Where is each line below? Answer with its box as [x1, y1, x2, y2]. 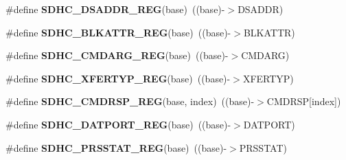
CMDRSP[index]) [266, 94, 341, 108]
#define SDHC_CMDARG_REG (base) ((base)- [5, 48, 229, 62]
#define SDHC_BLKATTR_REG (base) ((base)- [5, 25, 231, 39]
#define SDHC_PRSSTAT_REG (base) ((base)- [5, 140, 227, 155]
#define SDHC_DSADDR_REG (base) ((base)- [5, 2, 225, 16]
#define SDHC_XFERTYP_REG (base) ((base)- [5, 71, 231, 85]
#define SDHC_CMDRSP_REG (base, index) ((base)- [5, 94, 255, 108]
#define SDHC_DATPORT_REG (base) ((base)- [5, 117, 231, 131]
